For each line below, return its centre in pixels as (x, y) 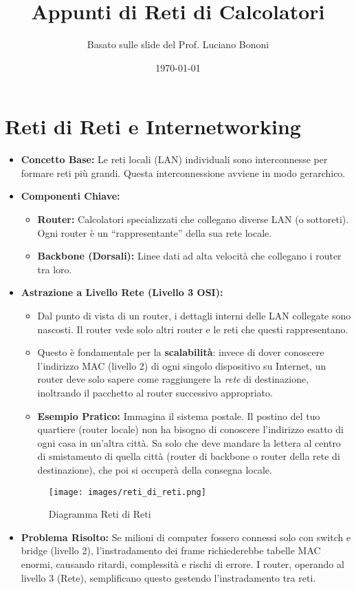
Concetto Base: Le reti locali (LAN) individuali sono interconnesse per (174, 159)
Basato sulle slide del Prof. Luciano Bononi (178, 44)
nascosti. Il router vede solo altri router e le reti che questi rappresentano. (193, 329)
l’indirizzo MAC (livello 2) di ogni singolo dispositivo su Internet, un (182, 365)
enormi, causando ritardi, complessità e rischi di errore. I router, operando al (182, 563)
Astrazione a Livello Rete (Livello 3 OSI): (122, 292)
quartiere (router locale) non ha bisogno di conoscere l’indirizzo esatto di (190, 429)
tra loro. (55, 269)
